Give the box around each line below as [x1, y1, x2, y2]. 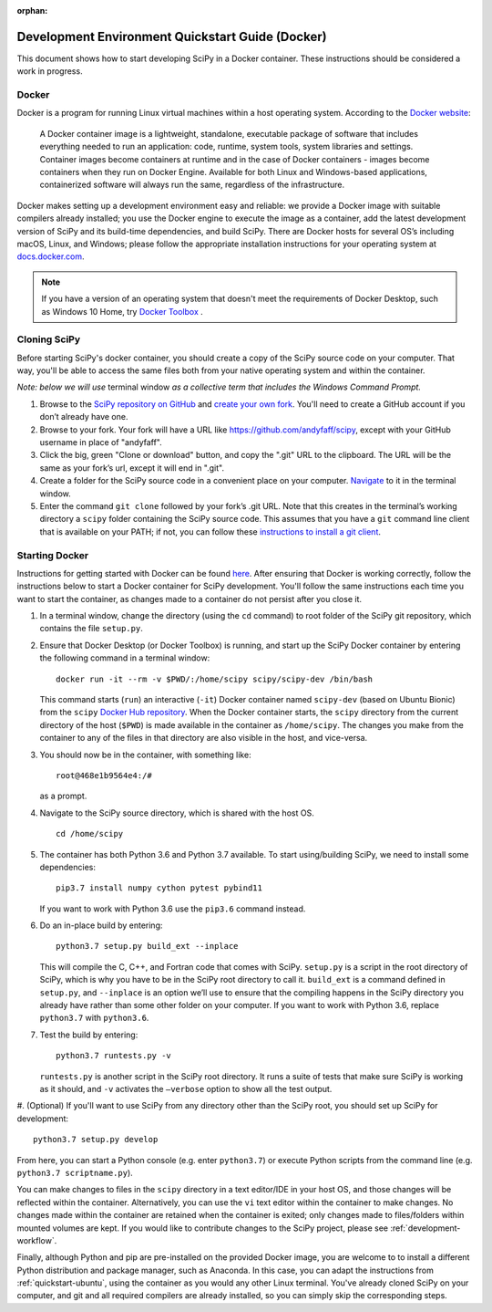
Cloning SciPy [16, 333, 81, 346]
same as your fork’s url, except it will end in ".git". [39, 462, 225, 474]
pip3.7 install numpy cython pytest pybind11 [56, 883, 263, 893]
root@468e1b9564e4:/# [56, 770, 152, 780]
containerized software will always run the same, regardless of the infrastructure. [39, 179, 345, 191]
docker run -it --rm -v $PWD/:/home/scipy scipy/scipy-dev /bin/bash [56, 673, 374, 684]
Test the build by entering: [39, 1029, 138, 1040]
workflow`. [16, 1234, 57, 1245]
